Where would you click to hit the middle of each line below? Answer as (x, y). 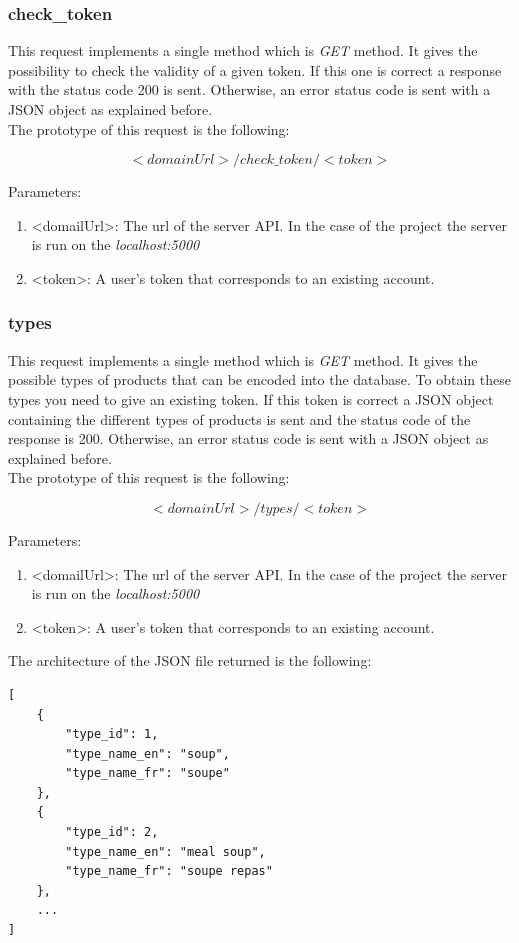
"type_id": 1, (112, 734)
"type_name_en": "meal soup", (165, 851)
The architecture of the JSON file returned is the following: (190, 660)
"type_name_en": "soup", (147, 753)
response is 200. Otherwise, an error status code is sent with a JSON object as (248, 438)
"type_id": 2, (112, 832)
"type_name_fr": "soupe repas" (169, 871)
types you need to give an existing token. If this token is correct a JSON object (251, 398)
